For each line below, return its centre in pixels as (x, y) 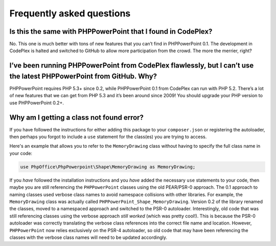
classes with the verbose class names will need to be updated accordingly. (88, 237)
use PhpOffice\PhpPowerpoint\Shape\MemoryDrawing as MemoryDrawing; (108, 167)
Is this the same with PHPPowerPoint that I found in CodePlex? (111, 31)
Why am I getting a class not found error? (77, 117)
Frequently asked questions (70, 13)
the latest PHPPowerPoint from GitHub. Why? (83, 76)
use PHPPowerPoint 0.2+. (37, 103)
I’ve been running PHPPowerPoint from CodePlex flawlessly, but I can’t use (132, 66)
